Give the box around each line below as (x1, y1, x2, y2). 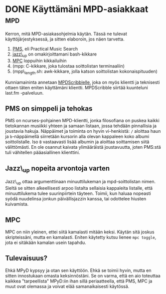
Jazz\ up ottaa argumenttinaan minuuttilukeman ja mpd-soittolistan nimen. (5, 179, 156, 186)
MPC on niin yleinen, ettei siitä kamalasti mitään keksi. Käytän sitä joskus (5, 229, 155, 235)
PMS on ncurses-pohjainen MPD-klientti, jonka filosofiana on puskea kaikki (5, 118, 160, 124)
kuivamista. (5, 201, 29, 207)
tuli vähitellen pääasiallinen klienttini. (5, 149, 80, 156)
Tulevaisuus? (5, 254, 48, 262)
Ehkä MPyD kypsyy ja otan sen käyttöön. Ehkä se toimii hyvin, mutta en (5, 267, 152, 273)
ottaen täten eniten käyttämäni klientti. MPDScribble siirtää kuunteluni (5, 84, 148, 91)
